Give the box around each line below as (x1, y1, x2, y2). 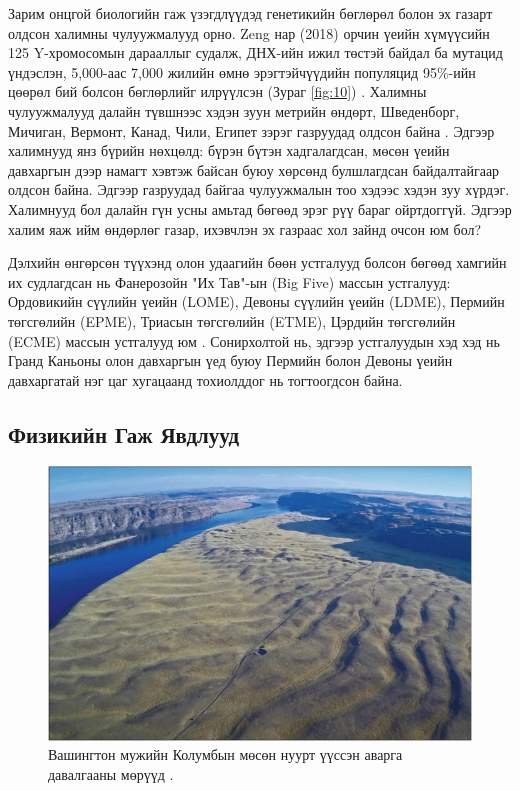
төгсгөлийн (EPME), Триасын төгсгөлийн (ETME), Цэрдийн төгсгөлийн (8, 310, 456, 331)
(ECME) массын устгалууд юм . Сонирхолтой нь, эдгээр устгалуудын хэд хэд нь (8, 330, 500, 351)
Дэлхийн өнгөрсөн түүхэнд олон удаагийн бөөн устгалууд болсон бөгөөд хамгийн (8, 252, 507, 273)
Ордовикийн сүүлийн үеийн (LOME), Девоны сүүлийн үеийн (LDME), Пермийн (8, 291, 505, 312)
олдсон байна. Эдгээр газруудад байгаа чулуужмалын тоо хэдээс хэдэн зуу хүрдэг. (8, 179, 510, 200)
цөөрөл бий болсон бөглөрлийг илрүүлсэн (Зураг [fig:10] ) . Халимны (8, 81, 427, 102)
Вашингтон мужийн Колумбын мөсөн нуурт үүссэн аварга (48, 744, 403, 765)
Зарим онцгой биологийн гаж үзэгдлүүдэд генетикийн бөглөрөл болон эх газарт (8, 3, 493, 23)
